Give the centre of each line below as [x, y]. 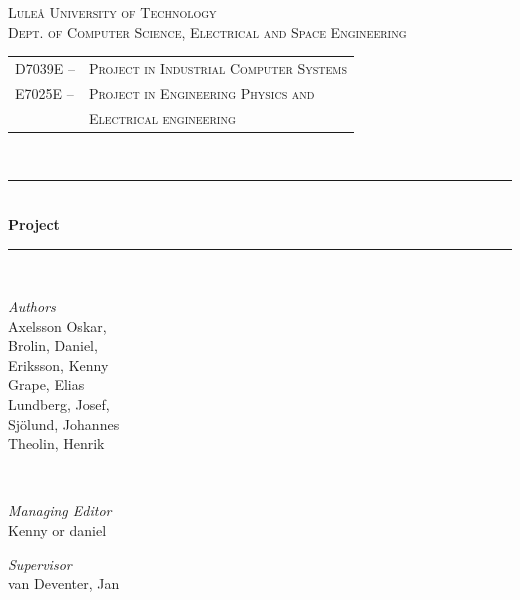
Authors [32, 306]
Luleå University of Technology [112, 12]
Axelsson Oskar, [57, 325]
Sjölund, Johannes [64, 423]
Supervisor [40, 563]
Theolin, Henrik [56, 443]
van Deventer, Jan [64, 583]
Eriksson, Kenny [58, 364]
